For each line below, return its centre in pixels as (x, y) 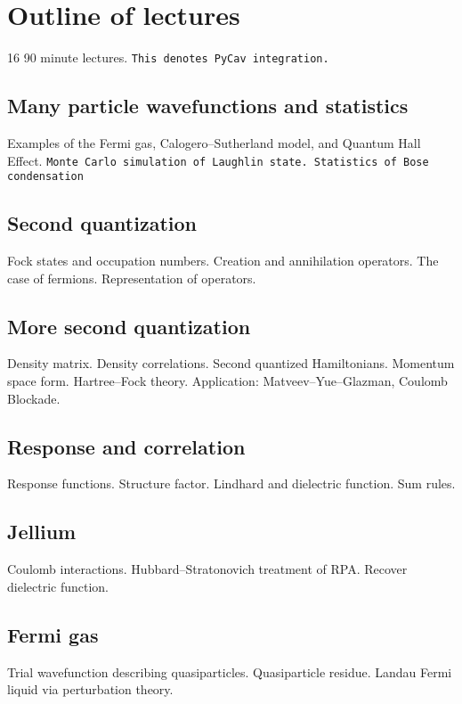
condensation (45, 177)
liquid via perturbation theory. (90, 689)
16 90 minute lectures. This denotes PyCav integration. (168, 57)
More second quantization (129, 326)
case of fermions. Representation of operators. (132, 278)
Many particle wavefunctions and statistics (208, 106)
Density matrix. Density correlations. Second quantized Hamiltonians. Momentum (231, 363)
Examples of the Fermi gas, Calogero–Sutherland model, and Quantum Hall (214, 142)
